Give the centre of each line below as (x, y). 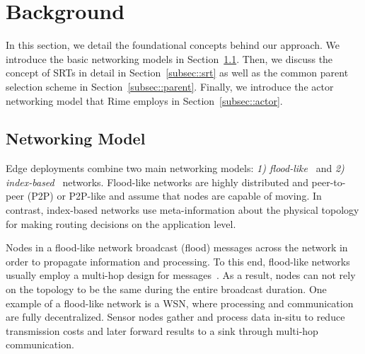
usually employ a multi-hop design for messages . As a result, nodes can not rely (181, 275)
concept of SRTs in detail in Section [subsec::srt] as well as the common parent (177, 73)
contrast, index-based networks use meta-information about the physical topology (182, 210)
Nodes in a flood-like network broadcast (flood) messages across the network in (177, 247)
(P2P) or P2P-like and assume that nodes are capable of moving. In (174, 196)
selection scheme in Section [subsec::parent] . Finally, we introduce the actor (170, 86)
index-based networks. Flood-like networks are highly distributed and (157, 182)
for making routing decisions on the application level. (121, 223)
